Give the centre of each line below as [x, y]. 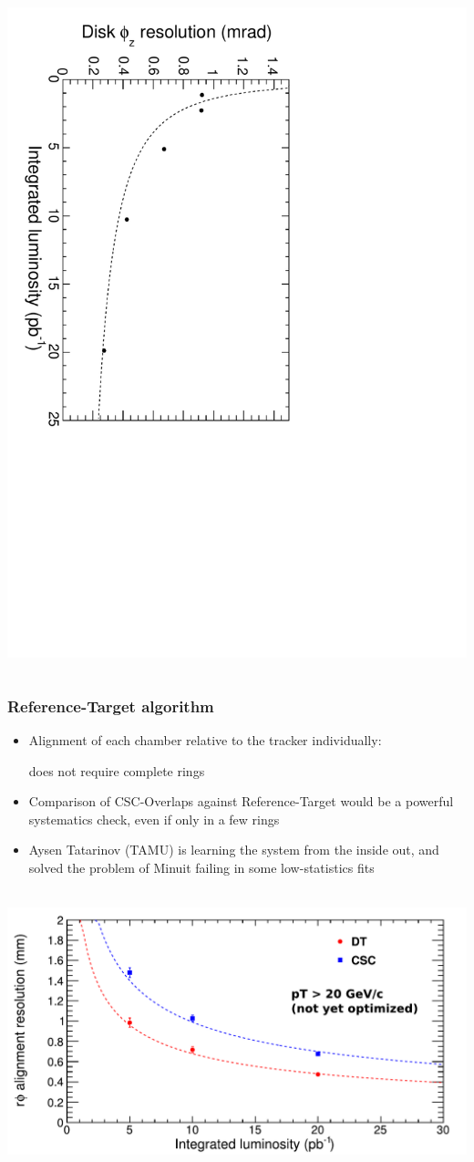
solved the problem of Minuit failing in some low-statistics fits [201, 867]
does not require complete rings [117, 770]
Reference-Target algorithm [111, 705]
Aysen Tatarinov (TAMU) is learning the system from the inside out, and [234, 850]
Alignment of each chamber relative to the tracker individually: [205, 739]
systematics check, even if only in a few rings [154, 819]
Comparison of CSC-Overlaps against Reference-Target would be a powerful [241, 801]
